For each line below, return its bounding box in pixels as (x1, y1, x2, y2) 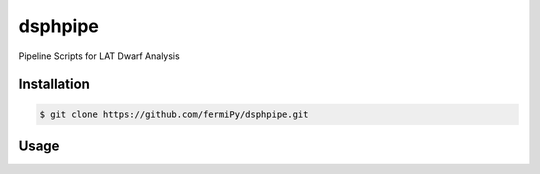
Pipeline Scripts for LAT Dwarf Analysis (18, 50, 180, 62)
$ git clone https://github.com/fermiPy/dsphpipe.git (39, 108, 309, 120)
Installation (18, 76, 90, 93)
